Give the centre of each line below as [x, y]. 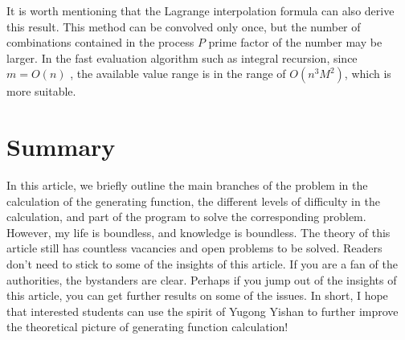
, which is [368, 74]
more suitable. [41, 91]
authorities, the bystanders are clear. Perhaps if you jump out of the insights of [202, 279]
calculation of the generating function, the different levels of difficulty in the [193, 201]
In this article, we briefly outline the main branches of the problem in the [187, 185]
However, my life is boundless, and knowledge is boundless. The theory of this [198, 232]
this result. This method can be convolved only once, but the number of [184, 26]
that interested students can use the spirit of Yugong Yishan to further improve [202, 311]
